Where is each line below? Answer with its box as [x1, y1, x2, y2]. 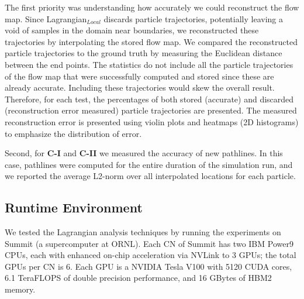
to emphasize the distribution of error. [5, 127, 142, 139]
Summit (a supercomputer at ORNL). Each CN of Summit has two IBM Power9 [5, 237, 293, 249]
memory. [5, 283, 36, 295]
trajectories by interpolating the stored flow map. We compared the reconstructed [5, 35, 298, 47]
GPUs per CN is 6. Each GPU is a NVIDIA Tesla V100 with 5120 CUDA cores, [5, 260, 292, 272]
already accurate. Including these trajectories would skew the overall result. [5, 81, 275, 94]
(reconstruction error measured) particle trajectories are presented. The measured [5, 104, 297, 116]
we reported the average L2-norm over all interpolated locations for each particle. [5, 170, 296, 182]
